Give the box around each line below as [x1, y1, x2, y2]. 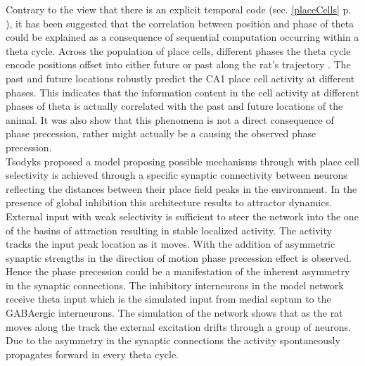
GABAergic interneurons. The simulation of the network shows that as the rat [6, 305, 343, 320]
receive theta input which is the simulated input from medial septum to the [6, 291, 331, 306]
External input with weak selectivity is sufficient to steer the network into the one [6, 208, 359, 223]
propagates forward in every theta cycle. [6, 346, 179, 361]
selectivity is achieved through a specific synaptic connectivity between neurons [6, 168, 347, 182]
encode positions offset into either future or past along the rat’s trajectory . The [6, 57, 351, 72]
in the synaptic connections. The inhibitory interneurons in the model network [6, 277, 344, 292]
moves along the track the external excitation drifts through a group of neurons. [6, 319, 351, 334]
